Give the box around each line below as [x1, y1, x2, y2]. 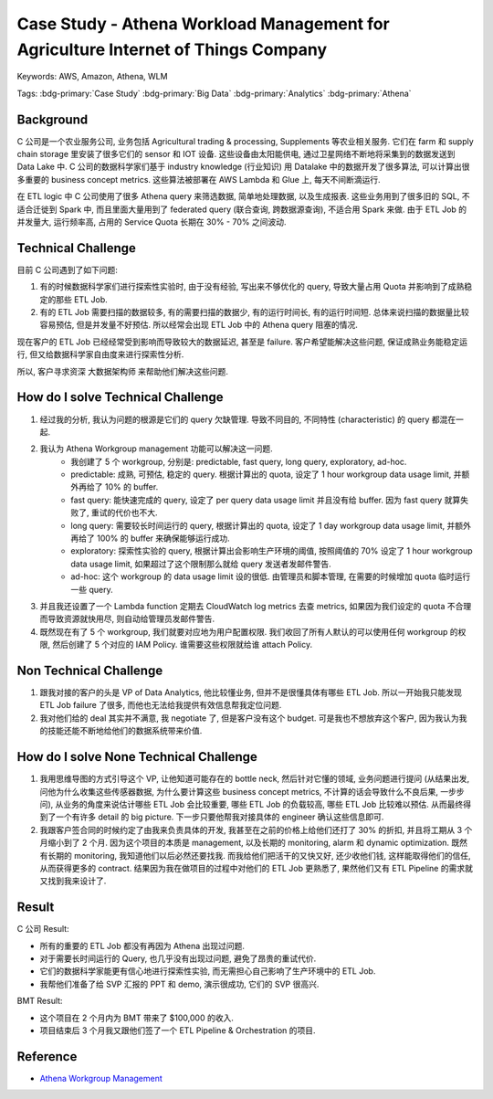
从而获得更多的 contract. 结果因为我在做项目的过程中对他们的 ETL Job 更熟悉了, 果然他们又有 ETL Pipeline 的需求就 [39, 862, 474, 873]
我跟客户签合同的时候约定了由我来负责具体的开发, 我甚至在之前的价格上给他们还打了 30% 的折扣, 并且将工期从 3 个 [39, 824, 473, 835]
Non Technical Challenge [16, 662, 163, 678]
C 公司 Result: [16, 924, 69, 935]
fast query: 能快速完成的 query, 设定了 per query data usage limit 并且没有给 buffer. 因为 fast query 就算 [70, 494, 461, 505]
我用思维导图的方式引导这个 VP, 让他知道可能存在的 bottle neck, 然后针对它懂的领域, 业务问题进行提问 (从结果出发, [39, 773, 470, 785]
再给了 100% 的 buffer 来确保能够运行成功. [70, 533, 230, 544]
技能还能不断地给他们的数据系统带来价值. [47, 725, 203, 736]
